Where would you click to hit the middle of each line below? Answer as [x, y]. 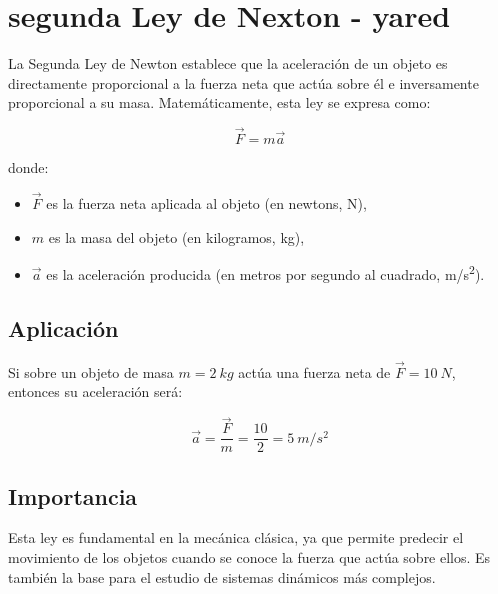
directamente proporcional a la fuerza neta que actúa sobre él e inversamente [243, 82]
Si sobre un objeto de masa [91, 371]
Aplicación [63, 327]
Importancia [73, 495]
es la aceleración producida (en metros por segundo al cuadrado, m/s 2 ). [265, 272]
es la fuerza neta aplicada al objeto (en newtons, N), [206, 202]
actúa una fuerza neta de [314, 371]
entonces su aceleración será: [95, 391]
